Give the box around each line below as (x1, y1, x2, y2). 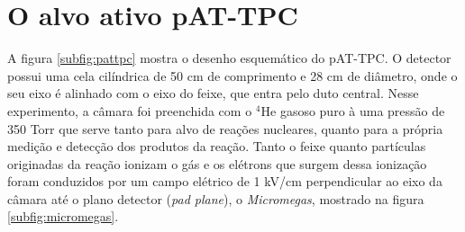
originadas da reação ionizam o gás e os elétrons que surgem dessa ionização (7, 154, 427, 173)
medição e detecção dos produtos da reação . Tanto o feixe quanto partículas (7, 137, 426, 156)
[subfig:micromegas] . (7, 207, 119, 226)
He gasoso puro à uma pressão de (260, 101, 445, 120)
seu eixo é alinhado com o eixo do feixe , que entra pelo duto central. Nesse (7, 84, 419, 103)
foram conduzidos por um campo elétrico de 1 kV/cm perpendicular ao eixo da (7, 172, 442, 191)
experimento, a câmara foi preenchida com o (7, 101, 252, 120)
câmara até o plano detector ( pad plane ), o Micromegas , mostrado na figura (7, 189, 424, 208)
